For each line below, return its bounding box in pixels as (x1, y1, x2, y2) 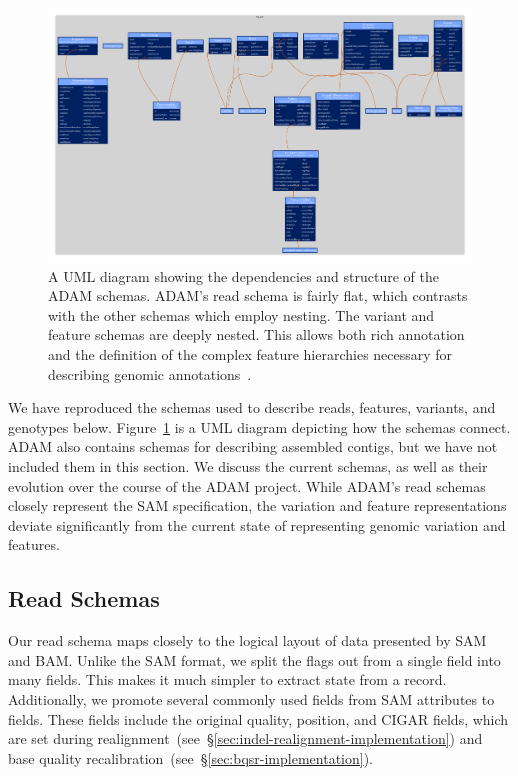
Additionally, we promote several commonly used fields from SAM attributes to (8, 688, 495, 709)
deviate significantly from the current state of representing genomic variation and (8, 514, 506, 535)
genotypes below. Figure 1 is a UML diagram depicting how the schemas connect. (8, 416, 511, 437)
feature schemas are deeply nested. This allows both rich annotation (48, 324, 465, 345)
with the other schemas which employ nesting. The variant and (48, 304, 435, 325)
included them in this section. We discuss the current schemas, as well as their (8, 456, 488, 476)
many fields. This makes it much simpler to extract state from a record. (8, 669, 447, 690)
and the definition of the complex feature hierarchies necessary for (48, 344, 453, 365)
